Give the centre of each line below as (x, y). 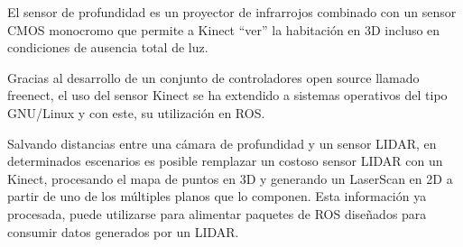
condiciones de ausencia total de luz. (108, 47)
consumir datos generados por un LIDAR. (123, 231)
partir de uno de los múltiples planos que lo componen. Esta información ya (217, 196)
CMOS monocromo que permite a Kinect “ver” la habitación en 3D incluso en (224, 29)
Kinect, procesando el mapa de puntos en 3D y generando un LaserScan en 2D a (230, 178)
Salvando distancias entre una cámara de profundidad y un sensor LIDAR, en (222, 143)
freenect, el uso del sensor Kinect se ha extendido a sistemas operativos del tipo (227, 95)
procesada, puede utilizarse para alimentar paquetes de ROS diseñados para (217, 213)
